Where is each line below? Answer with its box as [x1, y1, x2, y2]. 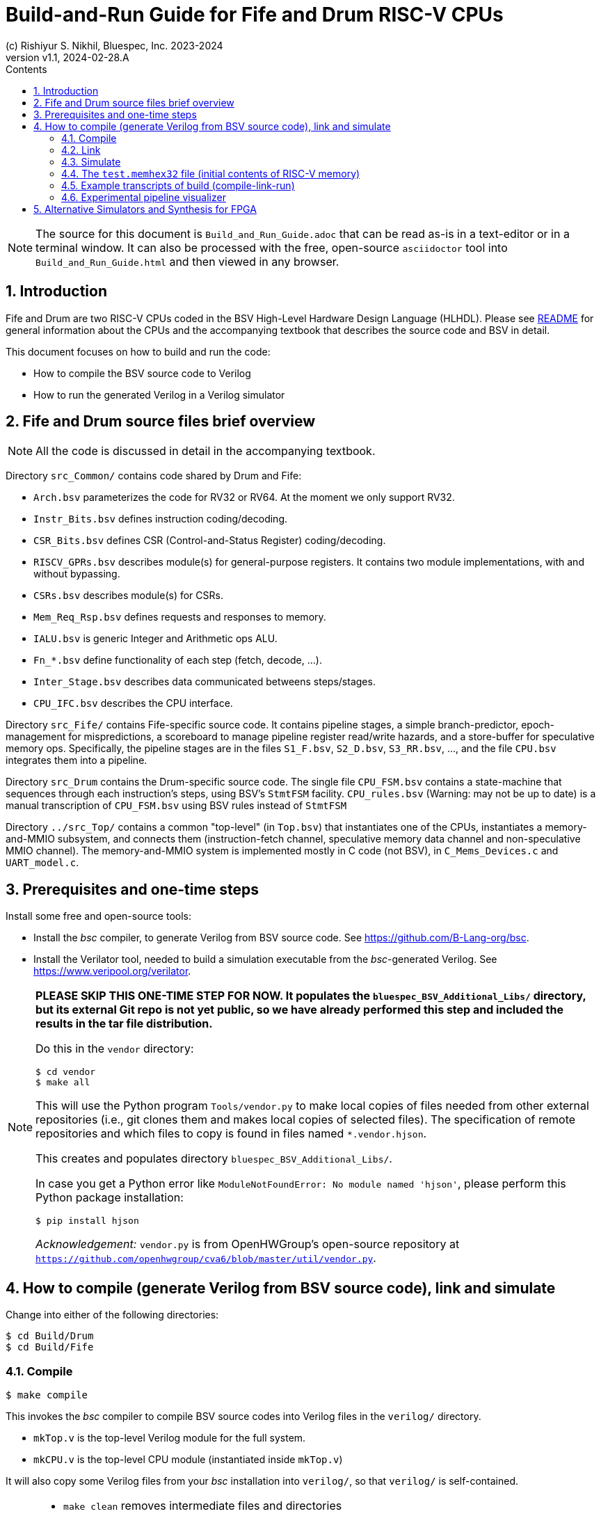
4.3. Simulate [61, 155, 121, 168]
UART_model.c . [6, 856, 79, 869]
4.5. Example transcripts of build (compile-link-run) [61, 179, 295, 191]
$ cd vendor [35, 1067, 96, 1078]
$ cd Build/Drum [6, 1330, 94, 1342]
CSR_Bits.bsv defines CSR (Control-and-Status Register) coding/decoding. [33, 534, 386, 547]
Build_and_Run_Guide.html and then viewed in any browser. [35, 254, 339, 269]
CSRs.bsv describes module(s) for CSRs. [33, 589, 223, 602]
